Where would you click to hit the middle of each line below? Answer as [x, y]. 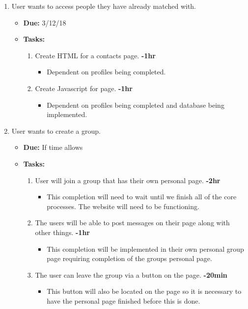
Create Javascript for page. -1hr [84, 88]
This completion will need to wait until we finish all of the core [142, 197]
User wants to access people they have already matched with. [104, 6]
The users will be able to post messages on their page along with [132, 223]
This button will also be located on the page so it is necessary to [144, 291]
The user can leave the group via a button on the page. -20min [131, 274]
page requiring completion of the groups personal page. [129, 258]
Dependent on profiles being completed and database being [136, 105]
